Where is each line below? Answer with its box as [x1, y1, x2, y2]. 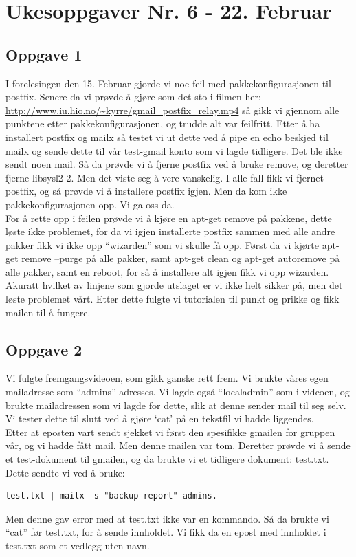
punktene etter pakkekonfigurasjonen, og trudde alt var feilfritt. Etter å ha [5, 116, 320, 131]
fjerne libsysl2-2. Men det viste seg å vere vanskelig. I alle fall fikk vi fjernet [5, 170, 324, 184]
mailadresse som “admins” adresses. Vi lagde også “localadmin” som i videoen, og [5, 384, 350, 399]
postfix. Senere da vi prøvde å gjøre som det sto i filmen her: [5, 89, 261, 104]
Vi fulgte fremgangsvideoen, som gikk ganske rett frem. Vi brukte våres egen [5, 371, 329, 385]
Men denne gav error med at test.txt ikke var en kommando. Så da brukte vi [5, 511, 329, 525]
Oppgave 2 [5, 338, 82, 360]
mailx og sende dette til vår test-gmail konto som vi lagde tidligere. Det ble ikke [5, 143, 343, 157]
